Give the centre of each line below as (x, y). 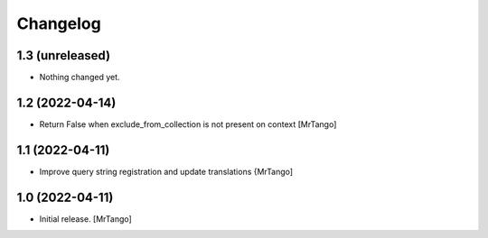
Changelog (59, 23)
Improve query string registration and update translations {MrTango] (166, 171)
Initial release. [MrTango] (86, 219)
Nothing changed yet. (80, 78)
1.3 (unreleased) (64, 55)
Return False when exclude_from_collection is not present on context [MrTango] (188, 124)
